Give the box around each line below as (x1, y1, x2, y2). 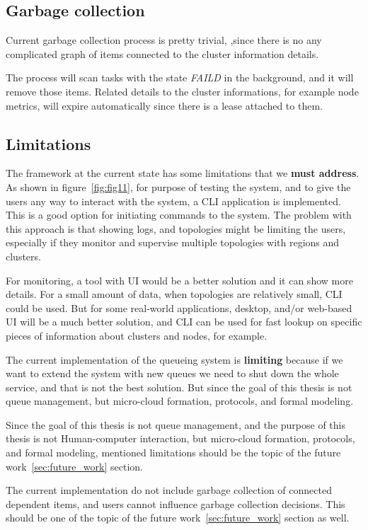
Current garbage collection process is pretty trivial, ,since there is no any (6, 33, 322, 47)
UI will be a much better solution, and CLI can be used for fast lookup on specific (6, 314, 362, 329)
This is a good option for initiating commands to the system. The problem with (6, 207, 352, 222)
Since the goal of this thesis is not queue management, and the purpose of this (6, 417, 345, 432)
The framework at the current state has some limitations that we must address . (6, 166, 360, 180)
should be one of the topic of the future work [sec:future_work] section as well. (6, 510, 350, 525)
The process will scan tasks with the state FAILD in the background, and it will (6, 70, 354, 85)
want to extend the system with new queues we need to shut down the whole (6, 366, 339, 381)
